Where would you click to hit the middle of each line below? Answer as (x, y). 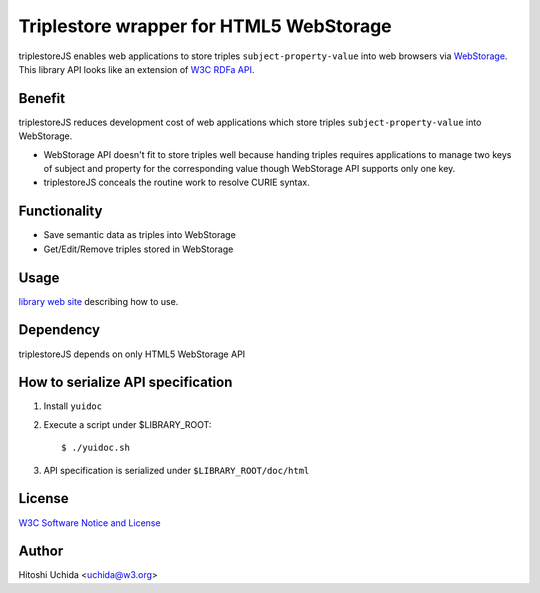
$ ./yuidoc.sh (95, 448)
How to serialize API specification (125, 382)
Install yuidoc (73, 406)
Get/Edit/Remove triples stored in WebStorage (138, 249)
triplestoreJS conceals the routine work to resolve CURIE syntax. (176, 182)
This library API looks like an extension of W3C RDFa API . (136, 69)
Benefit (41, 98)
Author (41, 551)
